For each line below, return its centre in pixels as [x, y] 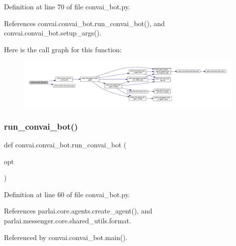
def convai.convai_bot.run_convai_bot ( [65, 144]
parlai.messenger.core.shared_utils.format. [68, 220]
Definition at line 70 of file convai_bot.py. [67, 6]
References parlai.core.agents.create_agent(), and [78, 211]
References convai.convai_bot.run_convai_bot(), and [85, 23]
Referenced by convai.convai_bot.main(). [66, 237]
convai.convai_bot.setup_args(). [53, 33]
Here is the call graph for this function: [63, 49]
